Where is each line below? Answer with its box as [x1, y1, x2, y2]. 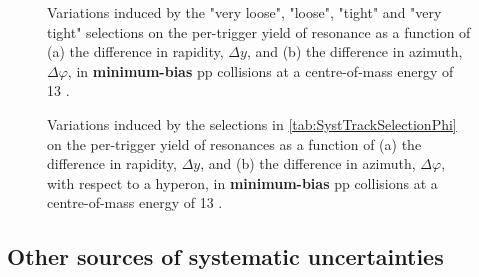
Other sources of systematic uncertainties [7, 241, 444, 272]
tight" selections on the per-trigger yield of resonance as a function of [47, 21, 471, 42]
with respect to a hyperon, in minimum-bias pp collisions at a [47, 172, 438, 193]
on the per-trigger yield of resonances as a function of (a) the [47, 133, 422, 154]
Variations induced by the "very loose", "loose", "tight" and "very [47, 2, 442, 22]
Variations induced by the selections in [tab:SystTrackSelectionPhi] [47, 113, 457, 134]
